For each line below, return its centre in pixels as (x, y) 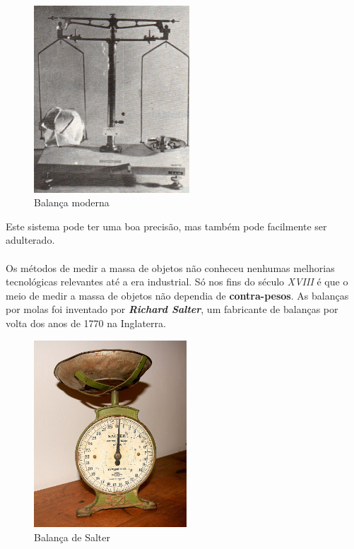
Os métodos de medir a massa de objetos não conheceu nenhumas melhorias (170, 267)
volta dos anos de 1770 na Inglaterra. (86, 323)
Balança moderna (72, 202)
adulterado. (30, 240)
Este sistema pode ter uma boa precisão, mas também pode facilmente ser (166, 226)
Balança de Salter (72, 537)
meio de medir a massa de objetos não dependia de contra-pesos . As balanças (177, 295)
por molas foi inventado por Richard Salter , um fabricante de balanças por (172, 309)
